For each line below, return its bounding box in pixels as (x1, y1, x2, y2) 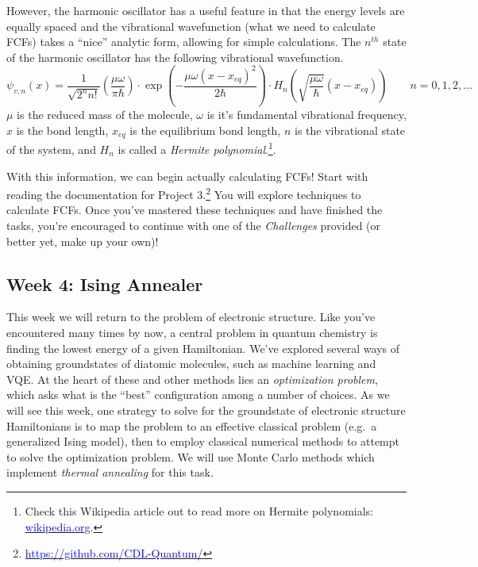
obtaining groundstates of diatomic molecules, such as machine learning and (6, 355, 376, 372)
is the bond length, (16, 121, 109, 138)
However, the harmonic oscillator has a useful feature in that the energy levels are (6, 2, 405, 18)
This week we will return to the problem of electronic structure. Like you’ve (6, 308, 376, 325)
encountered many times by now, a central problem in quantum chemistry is (6, 324, 378, 341)
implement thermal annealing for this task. (6, 464, 214, 481)
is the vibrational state (295, 121, 406, 138)
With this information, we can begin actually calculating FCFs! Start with (6, 167, 368, 184)
